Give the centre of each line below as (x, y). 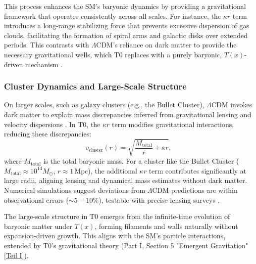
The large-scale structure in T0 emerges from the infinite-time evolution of (117, 216)
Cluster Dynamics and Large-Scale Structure (95, 86)
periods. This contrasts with (47, 45)
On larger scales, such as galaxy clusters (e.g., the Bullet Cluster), (104, 105)
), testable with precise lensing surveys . (159, 199)
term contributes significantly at (198, 170)
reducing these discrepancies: (48, 134)
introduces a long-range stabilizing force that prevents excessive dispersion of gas (127, 25)
